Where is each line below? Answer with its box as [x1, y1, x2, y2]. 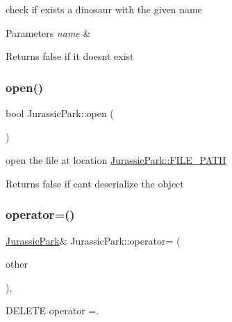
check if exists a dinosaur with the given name [6, 2, 202, 16]
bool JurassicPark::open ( [6, 106, 114, 120]
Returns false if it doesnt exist [6, 49, 134, 63]
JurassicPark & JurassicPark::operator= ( [6, 233, 181, 247]
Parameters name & [6, 25, 91, 40]
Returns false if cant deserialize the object [6, 176, 184, 190]
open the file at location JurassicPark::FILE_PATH [6, 153, 226, 167]
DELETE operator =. [6, 303, 99, 318]
